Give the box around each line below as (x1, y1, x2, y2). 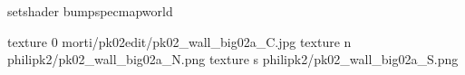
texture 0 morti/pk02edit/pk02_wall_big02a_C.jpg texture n (7, 32, 352, 51)
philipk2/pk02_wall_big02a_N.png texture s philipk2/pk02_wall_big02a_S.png (7, 50, 459, 69)
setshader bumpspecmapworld (7, 2, 173, 20)
